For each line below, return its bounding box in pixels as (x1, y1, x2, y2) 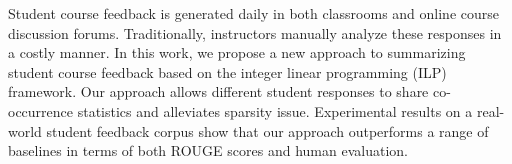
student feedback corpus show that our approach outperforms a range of (46, 120, 489, 141)
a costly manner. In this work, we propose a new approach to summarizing (8, 42, 466, 63)
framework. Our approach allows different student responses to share (8, 81, 429, 102)
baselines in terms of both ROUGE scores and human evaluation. (8, 140, 408, 161)
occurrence (8, 100, 74, 121)
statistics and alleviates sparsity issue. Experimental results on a (77, 100, 473, 121)
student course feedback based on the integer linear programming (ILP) (8, 61, 447, 82)
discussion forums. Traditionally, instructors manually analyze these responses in (8, 22, 502, 43)
